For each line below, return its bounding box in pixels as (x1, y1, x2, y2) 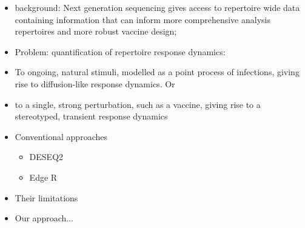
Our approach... (15, 212, 73, 224)
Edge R (29, 170, 58, 183)
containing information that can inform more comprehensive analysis (15, 13, 270, 25)
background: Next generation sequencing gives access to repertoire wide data (15, 1, 300, 13)
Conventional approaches (15, 130, 107, 142)
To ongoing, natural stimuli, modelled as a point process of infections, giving (15, 65, 300, 78)
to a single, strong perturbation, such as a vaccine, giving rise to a (15, 98, 261, 110)
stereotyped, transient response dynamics (15, 110, 168, 122)
